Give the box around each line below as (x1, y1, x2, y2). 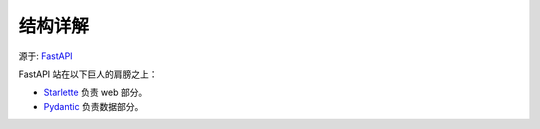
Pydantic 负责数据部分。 (43, 100, 144, 112)
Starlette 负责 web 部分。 (43, 86, 148, 99)
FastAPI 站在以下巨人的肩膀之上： (18, 68, 159, 80)
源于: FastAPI (18, 50, 74, 62)
